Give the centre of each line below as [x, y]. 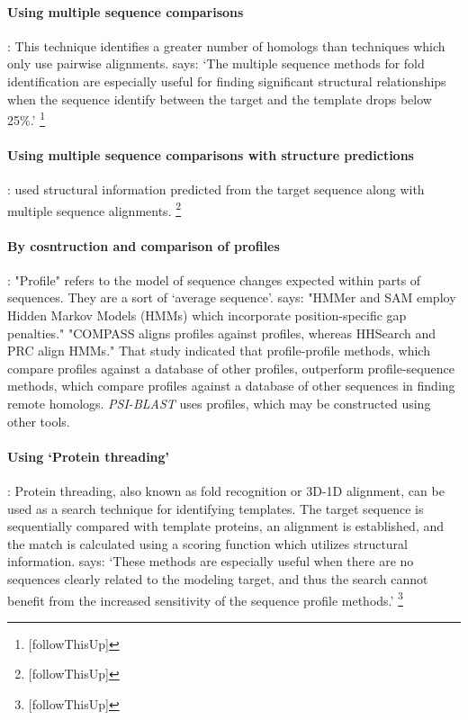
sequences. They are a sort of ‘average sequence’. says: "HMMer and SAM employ [232, 297]
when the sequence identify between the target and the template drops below [220, 99]
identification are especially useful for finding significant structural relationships [227, 81]
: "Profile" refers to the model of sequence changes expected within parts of [214, 279]
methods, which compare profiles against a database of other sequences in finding [231, 386]
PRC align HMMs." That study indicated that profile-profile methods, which [219, 351]
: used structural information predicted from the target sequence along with [216, 189]
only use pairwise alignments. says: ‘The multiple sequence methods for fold [216, 63]
